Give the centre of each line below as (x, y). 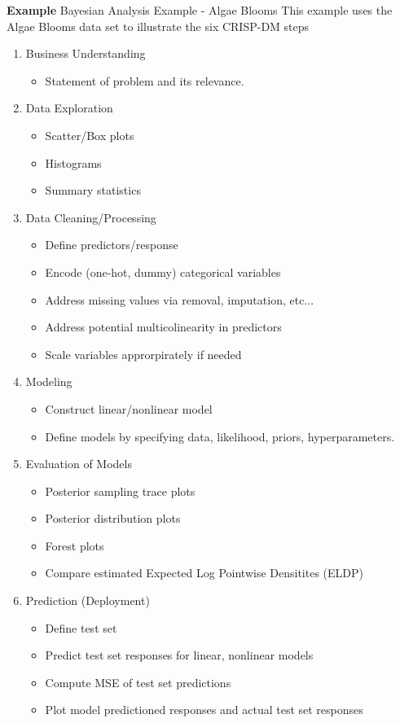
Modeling (49, 381)
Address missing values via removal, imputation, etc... (180, 299)
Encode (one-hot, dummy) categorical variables (163, 272)
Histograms (73, 162)
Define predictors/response (112, 245)
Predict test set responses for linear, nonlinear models (179, 655)
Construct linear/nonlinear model (129, 408)
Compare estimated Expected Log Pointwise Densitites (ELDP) (204, 573)
